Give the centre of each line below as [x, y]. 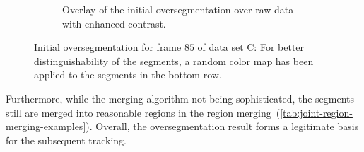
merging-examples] [46, 126]
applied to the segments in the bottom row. [128, 75]
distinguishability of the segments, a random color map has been [174, 60]
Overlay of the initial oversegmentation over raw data [178, 9]
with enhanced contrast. [114, 23]
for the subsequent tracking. [66, 140]
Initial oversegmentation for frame [108, 47]
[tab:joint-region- [316, 112]
